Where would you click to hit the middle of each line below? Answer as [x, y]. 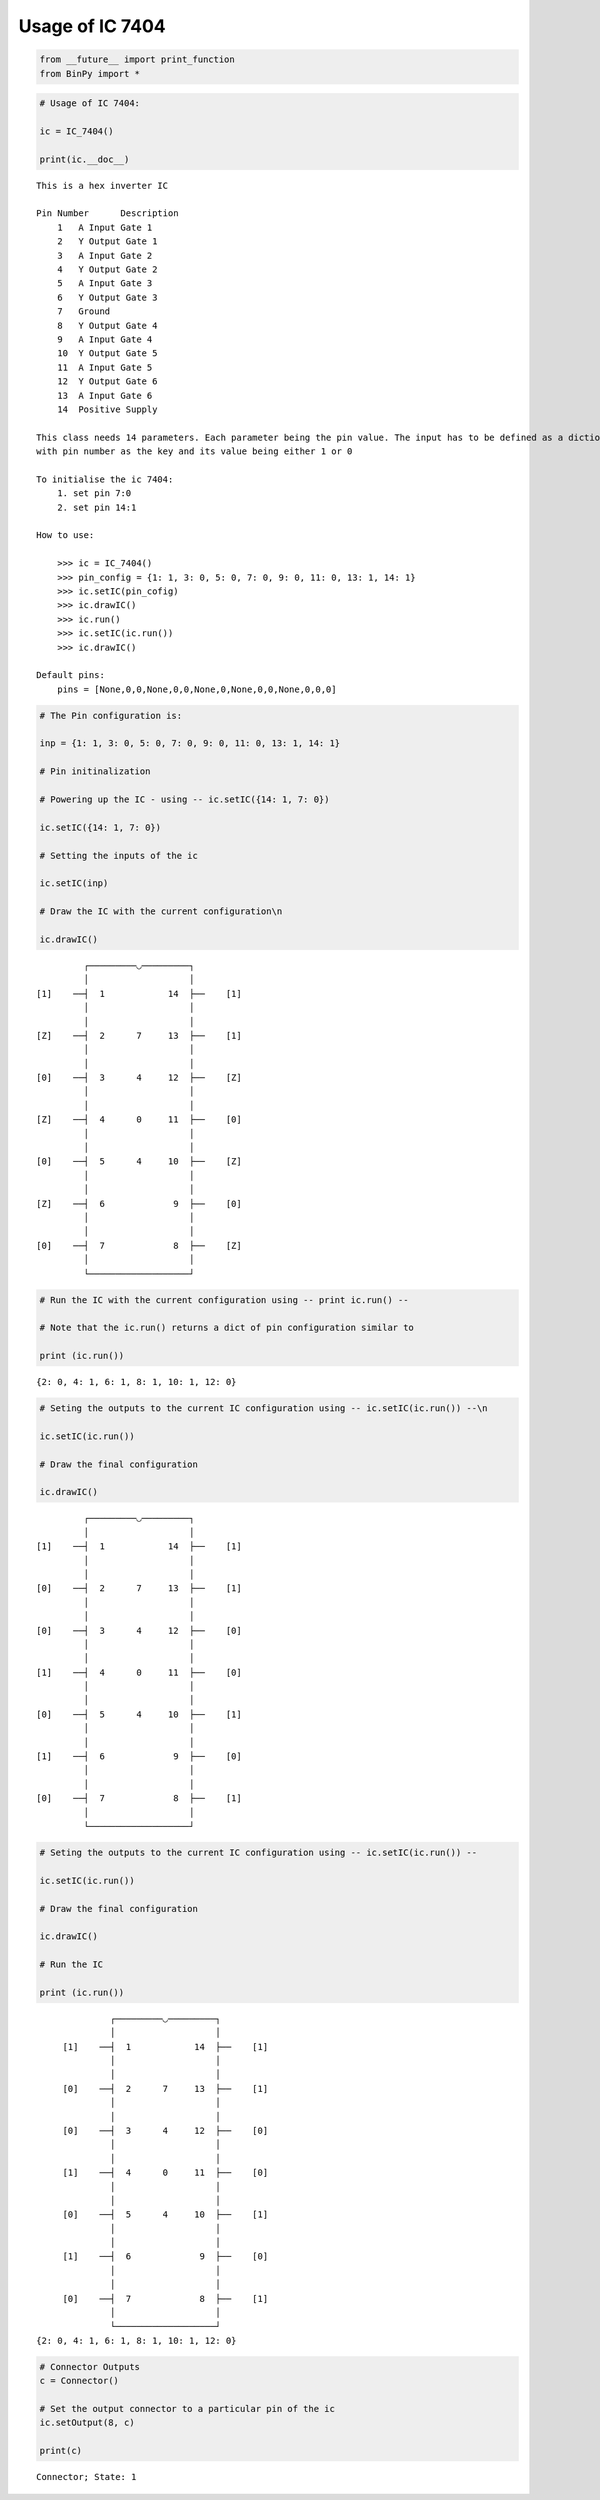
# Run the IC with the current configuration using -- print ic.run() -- [224, 1299]
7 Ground [83, 311]
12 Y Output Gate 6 [107, 381]
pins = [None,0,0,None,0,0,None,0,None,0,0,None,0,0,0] [196, 689]
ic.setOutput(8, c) [87, 2423]
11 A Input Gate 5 [104, 367]
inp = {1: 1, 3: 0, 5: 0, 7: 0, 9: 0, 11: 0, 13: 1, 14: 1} [190, 743]
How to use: [65, 535]
